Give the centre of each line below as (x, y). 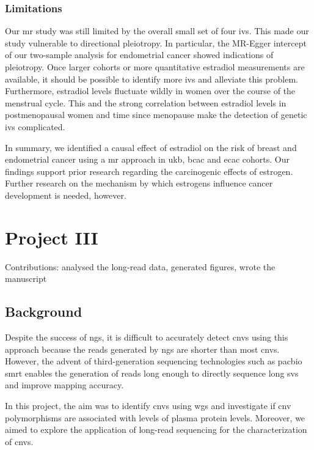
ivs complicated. (35, 126)
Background (44, 312)
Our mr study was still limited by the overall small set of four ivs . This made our (157, 31)
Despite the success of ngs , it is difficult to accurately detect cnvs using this (147, 337)
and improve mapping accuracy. (64, 385)
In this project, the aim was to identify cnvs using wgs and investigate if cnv (148, 406)
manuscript (26, 278)
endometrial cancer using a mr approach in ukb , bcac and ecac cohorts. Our (147, 159)
